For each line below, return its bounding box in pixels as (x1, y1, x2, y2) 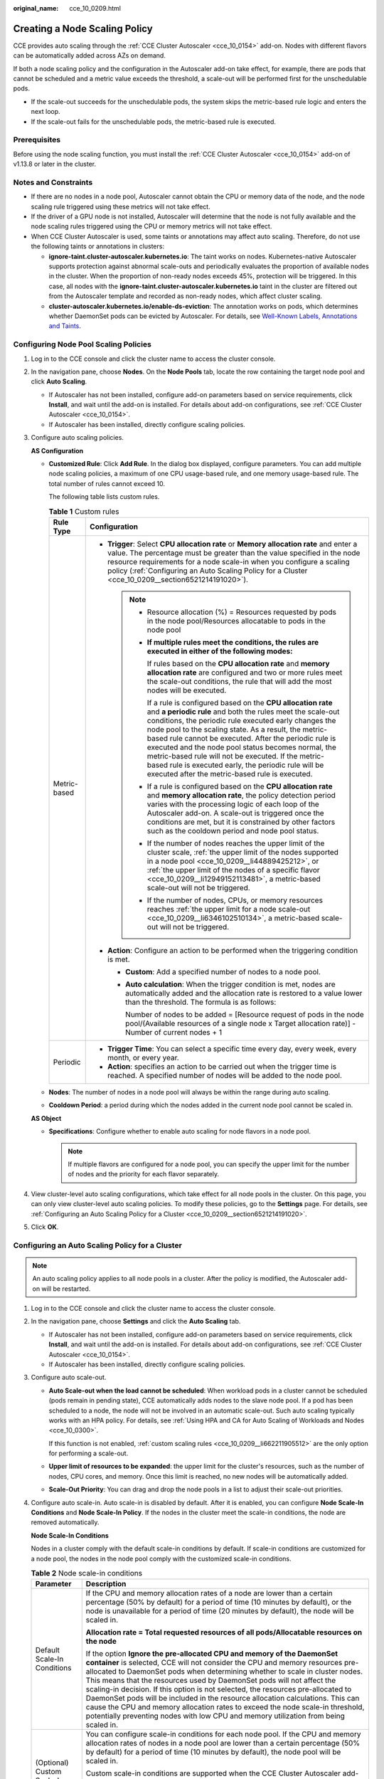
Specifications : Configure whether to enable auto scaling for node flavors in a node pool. (48, 1127, 311, 1136)
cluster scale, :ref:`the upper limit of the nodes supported (146, 847, 339, 857)
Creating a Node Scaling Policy (13, 22, 153, 35)
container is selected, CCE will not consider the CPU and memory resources (85, 1658, 343, 1668)
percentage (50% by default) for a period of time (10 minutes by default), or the (85, 1598, 352, 1608)
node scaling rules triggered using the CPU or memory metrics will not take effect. (31, 222, 272, 231)
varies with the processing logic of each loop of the (146, 799, 319, 809)
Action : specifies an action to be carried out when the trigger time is (107, 1061, 337, 1071)
